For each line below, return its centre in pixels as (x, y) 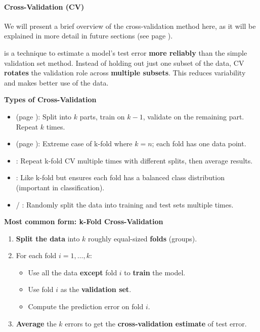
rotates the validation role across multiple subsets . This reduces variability (125, 73)
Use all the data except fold (73, 272)
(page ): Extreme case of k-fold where (74, 143)
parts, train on (102, 116)
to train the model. (155, 272)
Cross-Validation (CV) (44, 6)
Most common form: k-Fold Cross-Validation (84, 221)
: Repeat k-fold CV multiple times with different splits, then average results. (134, 160)
